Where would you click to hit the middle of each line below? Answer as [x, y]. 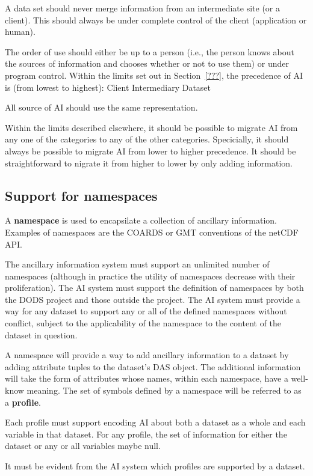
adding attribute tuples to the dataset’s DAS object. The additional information [153, 366]
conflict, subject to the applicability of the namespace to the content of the [143, 323]
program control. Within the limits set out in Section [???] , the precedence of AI [154, 75]
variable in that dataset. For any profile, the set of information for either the [146, 434]
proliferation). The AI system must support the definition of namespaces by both [154, 288]
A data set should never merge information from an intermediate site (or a [143, 8]
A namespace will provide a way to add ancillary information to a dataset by [147, 355]
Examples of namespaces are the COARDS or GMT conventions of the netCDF [152, 232]
